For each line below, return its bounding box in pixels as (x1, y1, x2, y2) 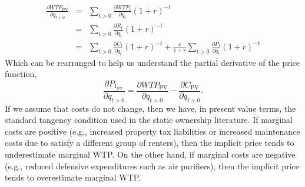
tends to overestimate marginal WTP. (5, 171, 141, 183)
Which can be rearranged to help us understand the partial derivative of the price (5, 56, 300, 68)
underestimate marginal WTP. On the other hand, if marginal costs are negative (5, 148, 296, 160)
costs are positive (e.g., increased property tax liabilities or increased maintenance (5, 125, 300, 137)
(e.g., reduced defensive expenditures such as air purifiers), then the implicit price (5, 159, 299, 172)
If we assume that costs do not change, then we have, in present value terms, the (5, 102, 296, 114)
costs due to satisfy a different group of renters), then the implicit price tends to (5, 136, 294, 149)
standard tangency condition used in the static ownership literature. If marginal (5, 113, 293, 126)
